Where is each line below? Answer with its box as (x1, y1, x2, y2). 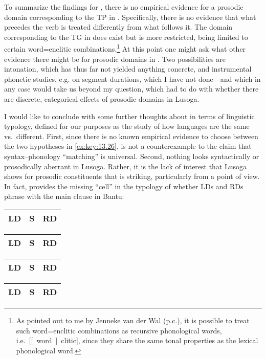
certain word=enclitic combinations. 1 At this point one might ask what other (4, 42, 246, 54)
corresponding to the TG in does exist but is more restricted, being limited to (4, 31, 248, 42)
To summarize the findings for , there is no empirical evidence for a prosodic (4, 2, 243, 12)
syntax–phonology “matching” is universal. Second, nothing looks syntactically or (4, 150, 259, 161)
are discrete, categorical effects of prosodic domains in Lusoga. (4, 94, 199, 104)
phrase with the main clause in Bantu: (4, 191, 124, 201)
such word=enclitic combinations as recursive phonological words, (16, 325, 222, 335)
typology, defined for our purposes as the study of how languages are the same (4, 121, 250, 131)
